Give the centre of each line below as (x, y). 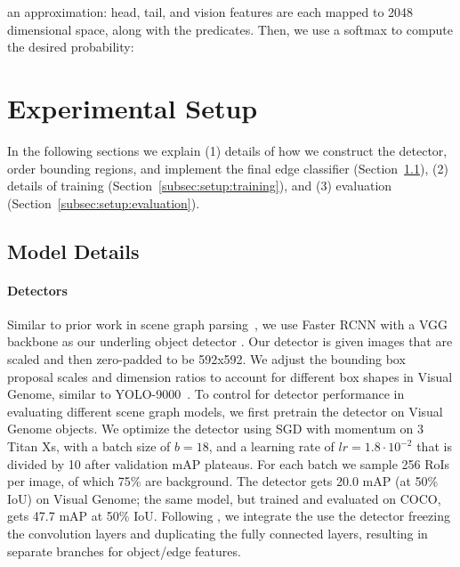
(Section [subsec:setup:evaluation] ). (104, 202)
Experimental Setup (133, 107)
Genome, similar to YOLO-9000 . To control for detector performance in (206, 394)
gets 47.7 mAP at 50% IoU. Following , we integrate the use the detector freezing (229, 516)
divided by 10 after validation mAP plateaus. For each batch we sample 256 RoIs (229, 463)
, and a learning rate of (271, 446)
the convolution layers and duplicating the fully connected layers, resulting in (218, 533)
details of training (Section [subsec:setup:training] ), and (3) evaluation (200, 186)
